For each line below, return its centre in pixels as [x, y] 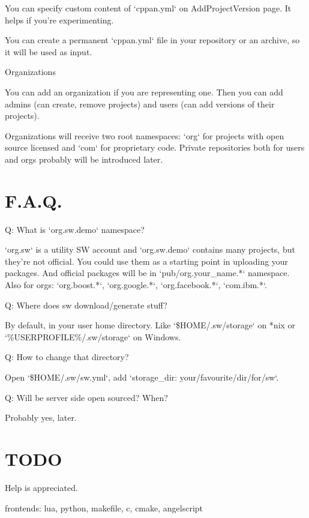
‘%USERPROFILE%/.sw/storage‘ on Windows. [93, 336]
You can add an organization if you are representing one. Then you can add [144, 92]
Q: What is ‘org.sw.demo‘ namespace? [75, 229]
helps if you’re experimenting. [59, 20]
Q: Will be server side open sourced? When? [86, 397]
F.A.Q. [34, 200]
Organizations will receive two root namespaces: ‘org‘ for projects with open [145, 135]
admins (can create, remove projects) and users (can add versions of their [140, 104]
